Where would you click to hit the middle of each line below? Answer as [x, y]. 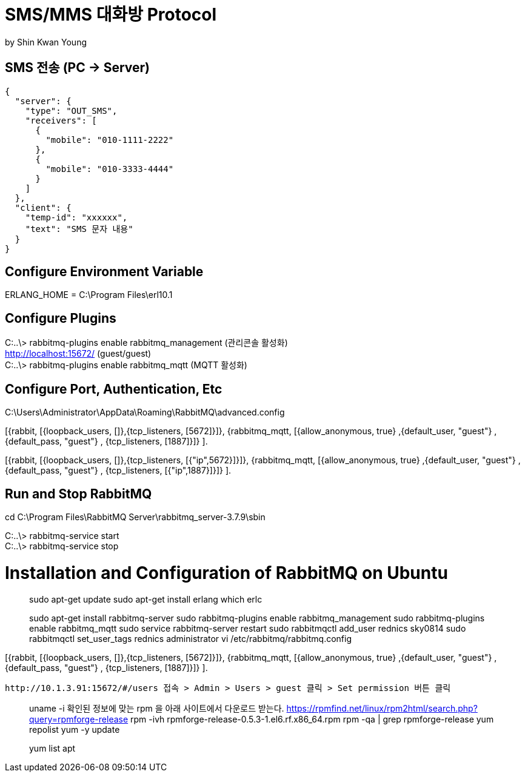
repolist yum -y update [75, 730]
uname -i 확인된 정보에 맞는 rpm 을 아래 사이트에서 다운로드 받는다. [157, 709]
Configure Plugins [61, 318]
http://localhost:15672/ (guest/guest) [78, 354]
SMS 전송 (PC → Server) [78, 68]
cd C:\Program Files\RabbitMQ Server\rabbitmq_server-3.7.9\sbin [135, 517]
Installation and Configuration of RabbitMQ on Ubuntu [226, 573]
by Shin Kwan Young [46, 42]
